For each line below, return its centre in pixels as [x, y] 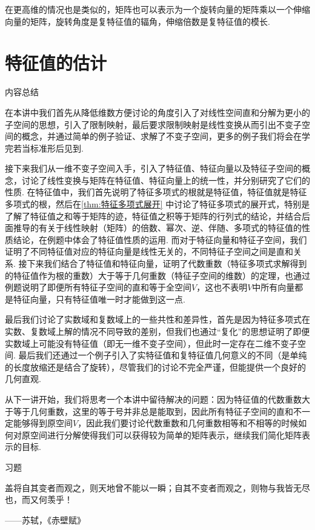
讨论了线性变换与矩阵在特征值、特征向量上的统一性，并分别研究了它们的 [166, 180]
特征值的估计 [56, 63]
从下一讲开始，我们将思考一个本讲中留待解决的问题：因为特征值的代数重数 [153, 399]
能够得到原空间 [43, 423]
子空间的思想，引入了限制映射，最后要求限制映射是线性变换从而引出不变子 [153, 124]
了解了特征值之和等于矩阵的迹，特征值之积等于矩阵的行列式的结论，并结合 [153, 216]
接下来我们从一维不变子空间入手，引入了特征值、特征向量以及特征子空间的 [153, 168]
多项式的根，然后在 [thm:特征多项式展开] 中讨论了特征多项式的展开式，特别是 [157, 204]
